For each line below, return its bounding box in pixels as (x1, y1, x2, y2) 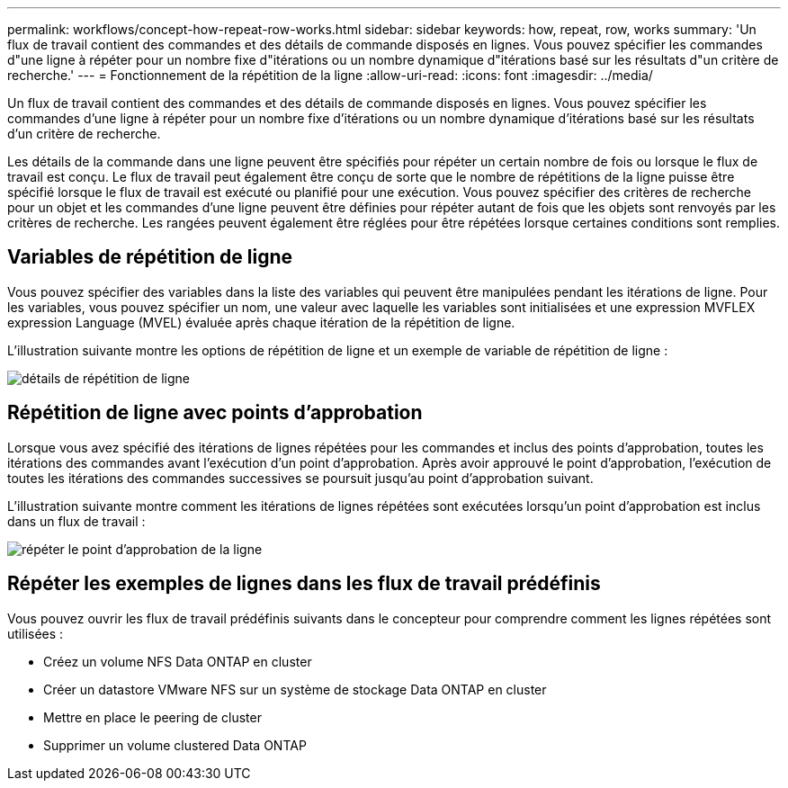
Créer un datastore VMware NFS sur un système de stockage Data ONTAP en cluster (43, 681, 547, 697)
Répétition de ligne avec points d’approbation (7, 401, 423, 425)
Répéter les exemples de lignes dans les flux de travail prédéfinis (7, 572, 601, 595)
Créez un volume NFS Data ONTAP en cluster (43, 653, 312, 669)
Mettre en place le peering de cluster (43, 709, 262, 725)
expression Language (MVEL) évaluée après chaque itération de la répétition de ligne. (7, 314, 515, 330)
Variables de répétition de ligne (7, 246, 292, 269)
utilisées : (7, 625, 64, 641)
